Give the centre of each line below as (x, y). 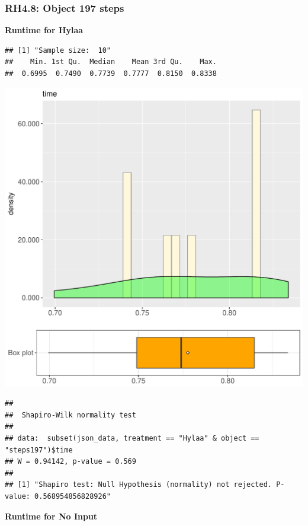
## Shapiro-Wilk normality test (70, 415)
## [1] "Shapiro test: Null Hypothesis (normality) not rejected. (139, 485)
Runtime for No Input (51, 516)
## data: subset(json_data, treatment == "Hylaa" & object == (132, 438)
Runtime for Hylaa (44, 30)
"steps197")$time (39, 450)
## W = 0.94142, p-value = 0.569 (70, 462)
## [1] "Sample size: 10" (58, 50)
